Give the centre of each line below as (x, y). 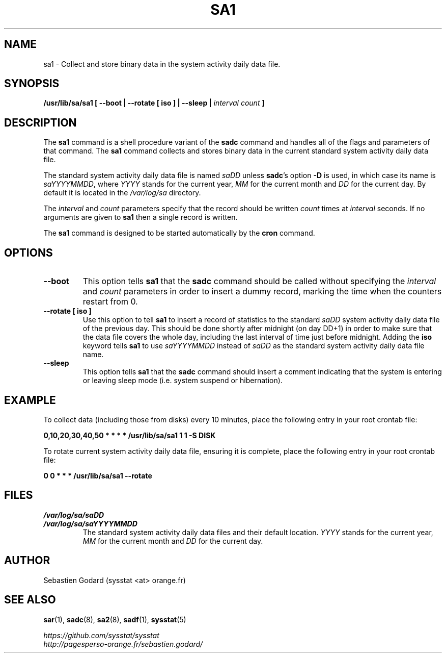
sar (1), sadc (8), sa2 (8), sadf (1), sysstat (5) (115, 619)
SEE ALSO (30, 600)
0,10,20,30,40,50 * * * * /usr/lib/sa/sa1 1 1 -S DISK (130, 435)
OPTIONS (29, 252)
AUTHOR (27, 561)
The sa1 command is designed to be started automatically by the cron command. (179, 233)
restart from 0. (110, 302)
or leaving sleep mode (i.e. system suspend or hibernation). (183, 381)
